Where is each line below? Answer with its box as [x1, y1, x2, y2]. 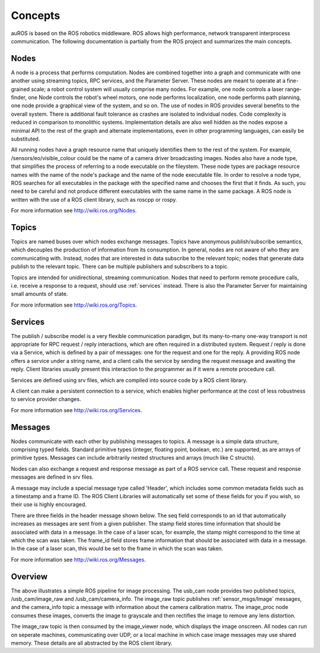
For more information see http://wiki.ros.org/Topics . [11, 301, 137, 308]
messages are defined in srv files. [11, 473, 94, 480]
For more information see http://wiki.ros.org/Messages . [11, 556, 146, 563]
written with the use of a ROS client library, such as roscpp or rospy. [11, 196, 177, 203]
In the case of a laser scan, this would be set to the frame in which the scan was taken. [11, 545, 223, 552]
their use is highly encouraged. [11, 501, 87, 508]
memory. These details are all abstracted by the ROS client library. [11, 639, 173, 646]
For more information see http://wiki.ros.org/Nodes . [11, 207, 137, 214]
